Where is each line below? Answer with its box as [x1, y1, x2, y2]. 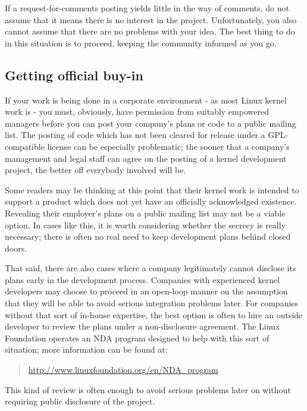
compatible [5, 140, 45, 152]
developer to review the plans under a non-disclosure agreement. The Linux [5, 320, 280, 332]
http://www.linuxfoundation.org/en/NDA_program [28, 363, 218, 376]
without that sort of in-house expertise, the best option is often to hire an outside [5, 308, 303, 321]
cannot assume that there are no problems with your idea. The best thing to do [5, 25, 295, 37]
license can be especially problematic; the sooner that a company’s [47, 140, 290, 152]
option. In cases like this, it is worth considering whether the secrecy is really [5, 218, 286, 231]
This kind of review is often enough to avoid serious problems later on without [5, 383, 291, 396]
